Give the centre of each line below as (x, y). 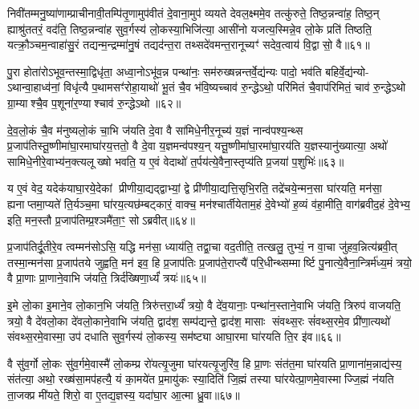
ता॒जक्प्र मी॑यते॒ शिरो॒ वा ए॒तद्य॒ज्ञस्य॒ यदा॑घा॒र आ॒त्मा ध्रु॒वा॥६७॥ (124, 394)
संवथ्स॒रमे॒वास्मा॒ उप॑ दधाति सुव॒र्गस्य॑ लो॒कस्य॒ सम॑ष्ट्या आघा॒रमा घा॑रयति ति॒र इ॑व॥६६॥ (174, 336)
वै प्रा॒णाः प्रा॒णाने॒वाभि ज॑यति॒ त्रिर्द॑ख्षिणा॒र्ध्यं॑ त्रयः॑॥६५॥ (107, 278)
